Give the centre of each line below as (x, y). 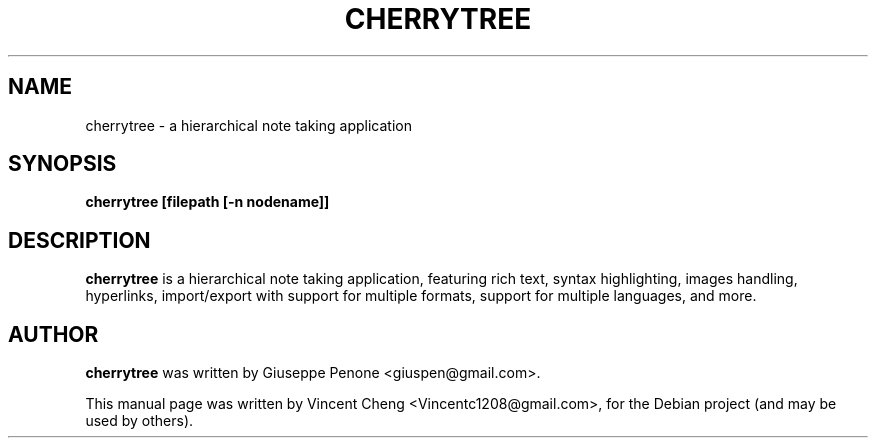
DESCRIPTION (79, 240)
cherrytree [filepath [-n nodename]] (207, 202)
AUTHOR (53, 334)
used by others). (139, 421)
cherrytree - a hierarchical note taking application (248, 125)
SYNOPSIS (62, 164)
